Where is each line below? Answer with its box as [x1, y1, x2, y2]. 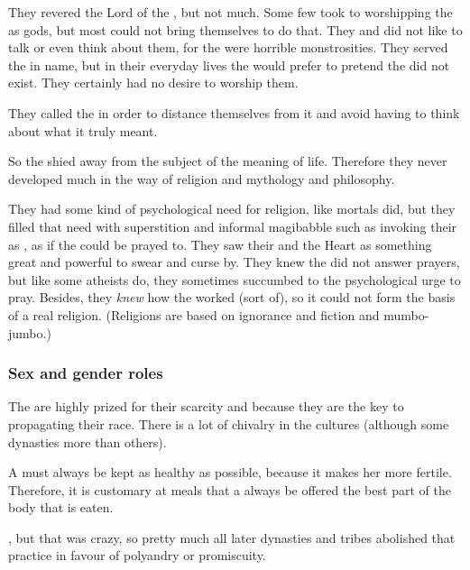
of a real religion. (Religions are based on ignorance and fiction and [8, 305, 380, 324]
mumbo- [383, 305, 429, 324]
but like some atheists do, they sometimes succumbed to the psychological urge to [8, 270, 461, 289]
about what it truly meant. [8, 121, 158, 140]
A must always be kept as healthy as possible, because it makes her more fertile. [8, 463, 452, 482]
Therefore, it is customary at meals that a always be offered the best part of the [8, 480, 451, 499]
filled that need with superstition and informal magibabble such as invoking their [8, 216, 457, 235]
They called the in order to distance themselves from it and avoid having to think [8, 103, 460, 122]
